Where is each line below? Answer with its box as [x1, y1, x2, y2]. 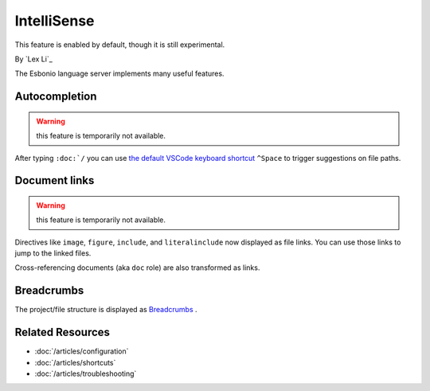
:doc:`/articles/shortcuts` [34, 358, 116, 367]
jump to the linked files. [14, 248, 92, 258]
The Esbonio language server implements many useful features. [14, 68, 225, 79]
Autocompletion [14, 90, 97, 104]
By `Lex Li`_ [14, 54, 53, 64]
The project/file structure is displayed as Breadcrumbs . [14, 305, 198, 315]
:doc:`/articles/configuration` [34, 346, 129, 356]
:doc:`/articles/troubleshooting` [34, 369, 137, 378]
